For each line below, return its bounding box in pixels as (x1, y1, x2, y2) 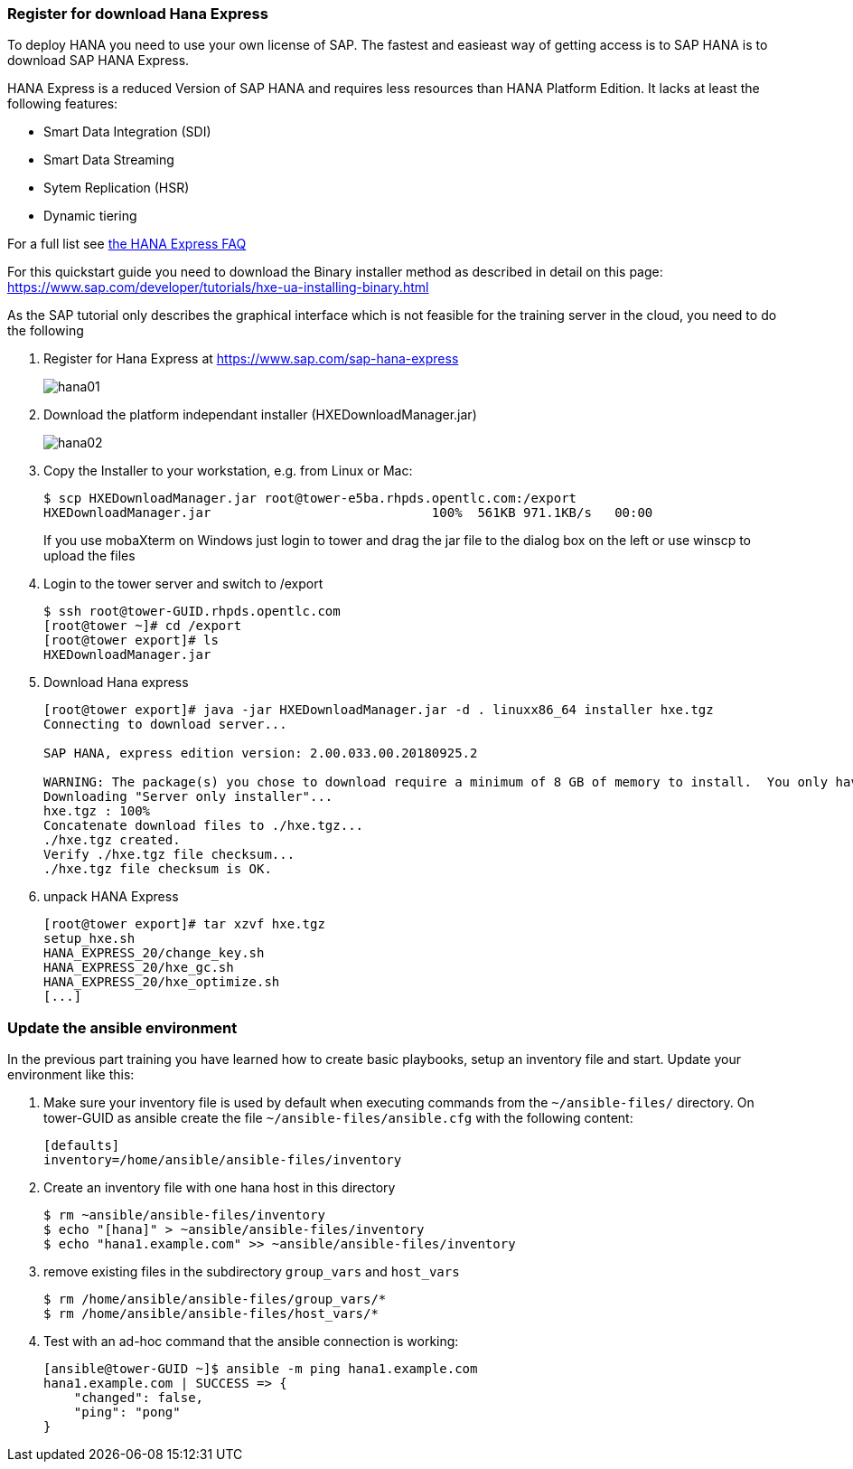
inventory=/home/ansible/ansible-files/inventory (43, 1153, 402, 1168)
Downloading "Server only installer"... (43, 789, 333, 805)
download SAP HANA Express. (7, 52, 190, 69)
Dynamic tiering (43, 208, 137, 224)
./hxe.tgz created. (43, 833, 181, 848)
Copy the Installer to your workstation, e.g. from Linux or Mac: (43, 463, 413, 479)
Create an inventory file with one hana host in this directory (43, 1180, 396, 1196)
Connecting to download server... (43, 717, 287, 732)
